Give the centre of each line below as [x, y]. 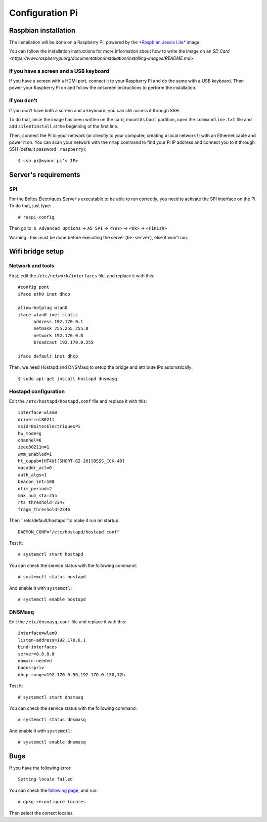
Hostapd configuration [37, 391]
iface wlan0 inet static [48, 315]
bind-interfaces [38, 647]
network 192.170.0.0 [58, 335]
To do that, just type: [30, 206]
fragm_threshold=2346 [44, 509]
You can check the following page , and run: [53, 790]
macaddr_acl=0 [35, 468]
